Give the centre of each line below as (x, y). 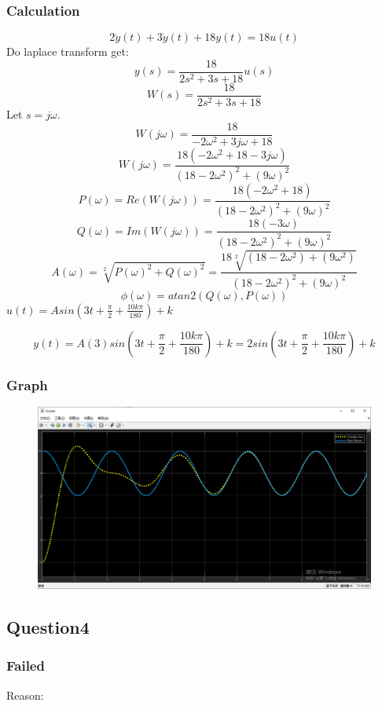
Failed (26, 666)
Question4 (48, 627)
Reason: (25, 695)
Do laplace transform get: (68, 51)
